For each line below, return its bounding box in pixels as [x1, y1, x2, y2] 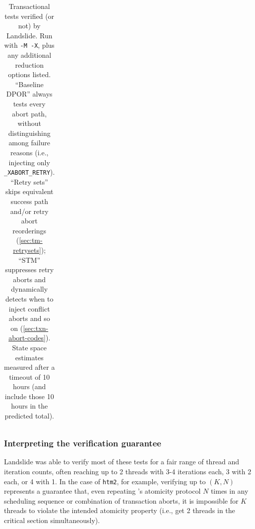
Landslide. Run [6, 30, 53, 40]
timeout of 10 [9, 371, 50, 382]
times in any [210, 486, 249, 496]
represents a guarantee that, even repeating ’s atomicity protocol [4, 486, 201, 496]
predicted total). [4, 411, 55, 421]
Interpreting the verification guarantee [4, 437, 161, 449]
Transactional [8, 1, 50, 11]
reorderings [12, 225, 47, 235]
